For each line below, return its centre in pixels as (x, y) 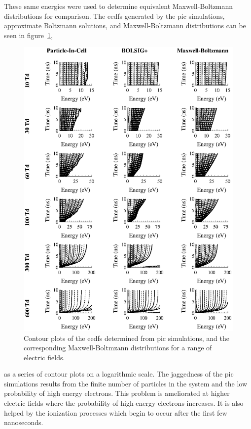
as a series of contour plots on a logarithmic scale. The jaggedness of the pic (119, 374)
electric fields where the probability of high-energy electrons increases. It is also (124, 403)
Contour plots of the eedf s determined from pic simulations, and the (126, 338)
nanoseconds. (24, 422)
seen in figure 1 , (28, 35)
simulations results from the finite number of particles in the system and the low (126, 383)
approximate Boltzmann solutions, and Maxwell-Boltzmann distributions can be (125, 25)
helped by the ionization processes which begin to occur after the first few (116, 412)
